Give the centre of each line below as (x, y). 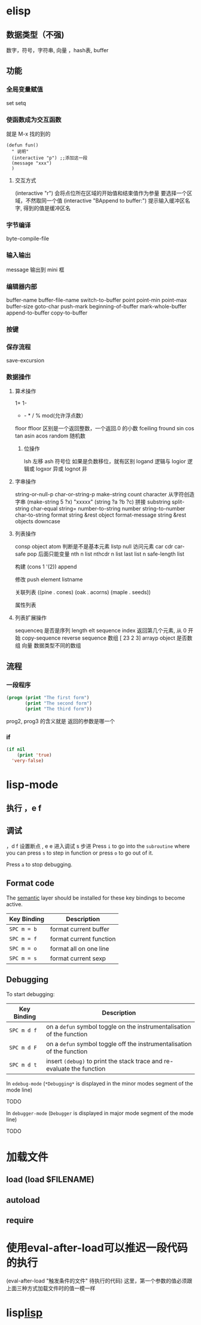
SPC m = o (23, 948)
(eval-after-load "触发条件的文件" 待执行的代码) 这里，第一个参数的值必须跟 (99, 1281)
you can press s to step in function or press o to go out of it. (80, 853)
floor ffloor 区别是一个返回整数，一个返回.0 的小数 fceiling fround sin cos (104, 428)
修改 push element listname (49, 580)
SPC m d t (23, 1065)
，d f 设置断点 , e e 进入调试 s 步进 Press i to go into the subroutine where (98, 846)
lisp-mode (32, 785)
